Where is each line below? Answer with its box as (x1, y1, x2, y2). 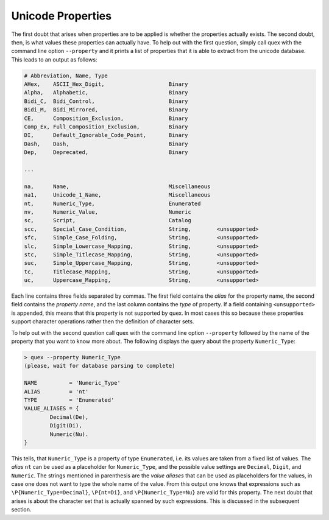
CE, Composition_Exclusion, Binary (24, 114, 188, 122)
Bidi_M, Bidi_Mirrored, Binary (24, 107, 188, 113)
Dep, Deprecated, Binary (24, 149, 188, 156)
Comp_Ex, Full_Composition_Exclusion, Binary (24, 124, 188, 130)
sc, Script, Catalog (24, 217, 191, 224)
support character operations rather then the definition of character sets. (11, 318, 194, 325)
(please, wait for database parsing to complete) (24, 362, 175, 370)
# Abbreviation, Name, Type (24, 72, 108, 79)
